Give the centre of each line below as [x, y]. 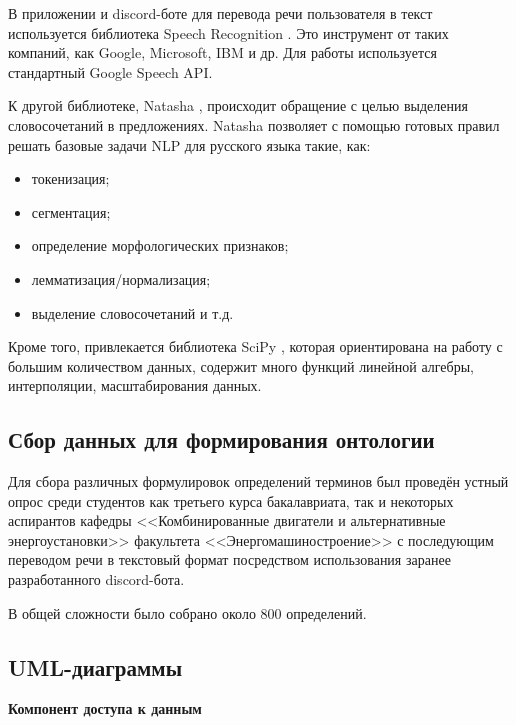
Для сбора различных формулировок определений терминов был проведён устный [258, 481]
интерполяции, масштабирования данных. [135, 385]
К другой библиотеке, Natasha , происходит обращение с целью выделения [238, 105]
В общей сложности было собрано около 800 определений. [187, 612]
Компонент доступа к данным [105, 708]
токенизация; [70, 178]
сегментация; [71, 211]
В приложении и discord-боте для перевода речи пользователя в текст [220, 13]
